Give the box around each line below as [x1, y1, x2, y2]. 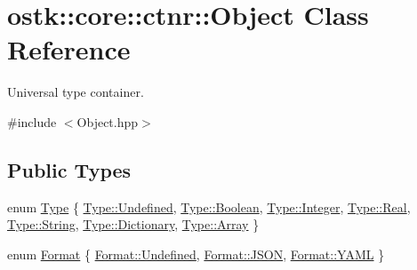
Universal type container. [7, 83, 144, 101]
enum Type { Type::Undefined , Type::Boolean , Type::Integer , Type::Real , [7, 197, 411, 216]
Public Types [7, 155, 132, 183]
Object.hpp [76, 112, 139, 131]
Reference [7, 31, 131, 67]
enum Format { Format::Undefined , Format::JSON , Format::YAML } [7, 244, 385, 263]
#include [7, 112, 57, 131]
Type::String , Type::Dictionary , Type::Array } [7, 215, 260, 234]
